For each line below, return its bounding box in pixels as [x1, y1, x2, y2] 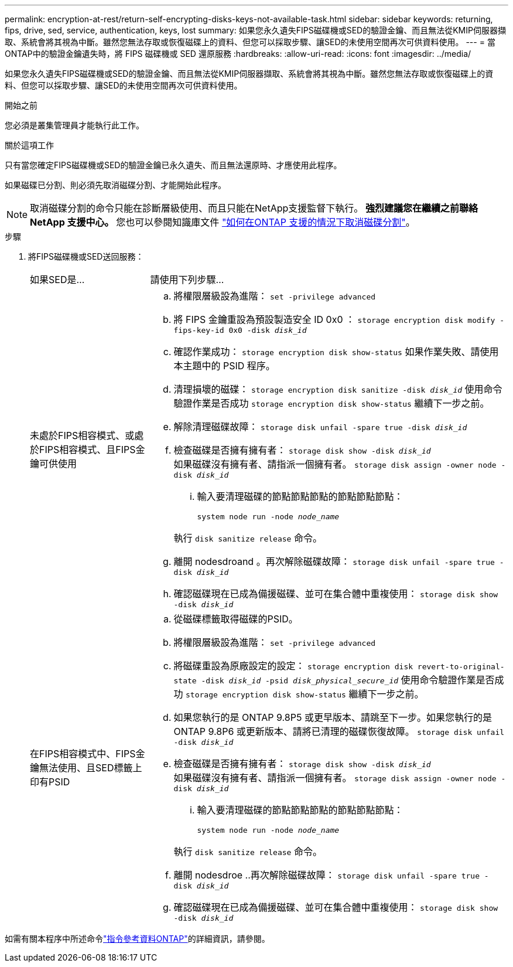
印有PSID [30, 775, 70, 788]
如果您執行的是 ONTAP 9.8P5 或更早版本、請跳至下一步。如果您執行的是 [173, 711, 492, 723]
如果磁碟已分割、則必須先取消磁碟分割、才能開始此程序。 [5, 180, 226, 190]
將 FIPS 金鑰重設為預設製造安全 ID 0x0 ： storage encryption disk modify [173, 314, 495, 325]
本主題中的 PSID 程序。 [173, 360, 275, 372]
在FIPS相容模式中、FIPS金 [30, 747, 145, 760]
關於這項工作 [5, 140, 54, 150]
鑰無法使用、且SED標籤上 [30, 761, 142, 774]
